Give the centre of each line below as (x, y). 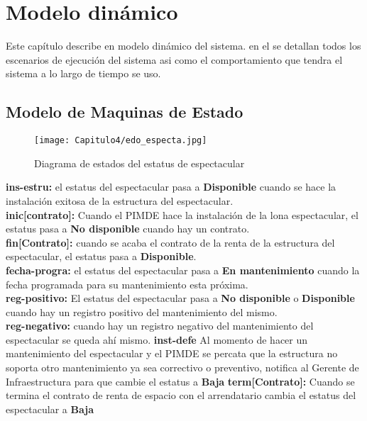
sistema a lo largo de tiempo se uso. (83, 73)
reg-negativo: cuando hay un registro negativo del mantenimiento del (160, 326)
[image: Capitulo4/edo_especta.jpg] (121, 141)
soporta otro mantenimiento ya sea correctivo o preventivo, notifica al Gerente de (182, 367)
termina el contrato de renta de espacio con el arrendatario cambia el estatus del (181, 395)
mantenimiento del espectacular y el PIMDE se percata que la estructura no (172, 353)
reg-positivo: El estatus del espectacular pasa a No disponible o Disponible (180, 298)
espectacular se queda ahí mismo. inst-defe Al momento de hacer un (157, 339)
